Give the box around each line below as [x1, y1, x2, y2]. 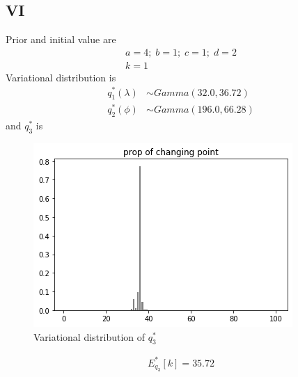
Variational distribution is [6, 70, 116, 84]
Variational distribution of [33, 329, 146, 344]
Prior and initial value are [6, 32, 116, 47]
